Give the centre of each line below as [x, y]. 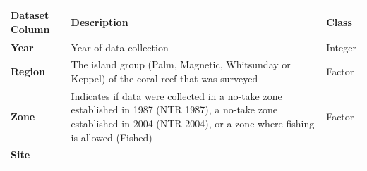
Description [100, 21]
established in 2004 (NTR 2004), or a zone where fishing [193, 123]
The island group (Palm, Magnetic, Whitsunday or [181, 64]
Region [28, 71]
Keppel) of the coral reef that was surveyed [164, 78]
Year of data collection [120, 47]
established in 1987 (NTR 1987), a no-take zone [174, 109]
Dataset [30, 15]
